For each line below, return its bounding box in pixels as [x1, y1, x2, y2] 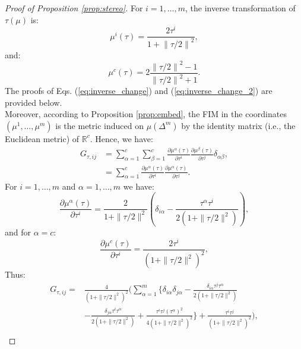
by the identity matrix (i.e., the [181, 119, 296, 131]
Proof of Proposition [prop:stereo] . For [5, 2, 143, 14]
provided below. [5, 96, 62, 108]
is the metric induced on [55, 119, 144, 131]
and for [5, 226, 31, 238]
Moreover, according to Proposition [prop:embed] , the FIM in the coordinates [5, 108, 287, 120]
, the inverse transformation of [185, 2, 296, 14]
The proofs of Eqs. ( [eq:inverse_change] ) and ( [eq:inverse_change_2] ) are [5, 84, 273, 97]
